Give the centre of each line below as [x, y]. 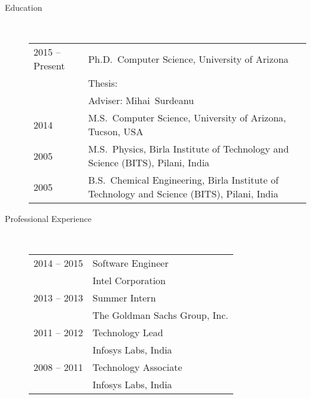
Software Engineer [130, 263]
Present [49, 66]
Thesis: [103, 83]
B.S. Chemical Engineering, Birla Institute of [183, 180]
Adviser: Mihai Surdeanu [141, 100]
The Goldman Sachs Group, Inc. [160, 315]
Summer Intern [124, 298]
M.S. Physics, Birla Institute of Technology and [188, 149]
